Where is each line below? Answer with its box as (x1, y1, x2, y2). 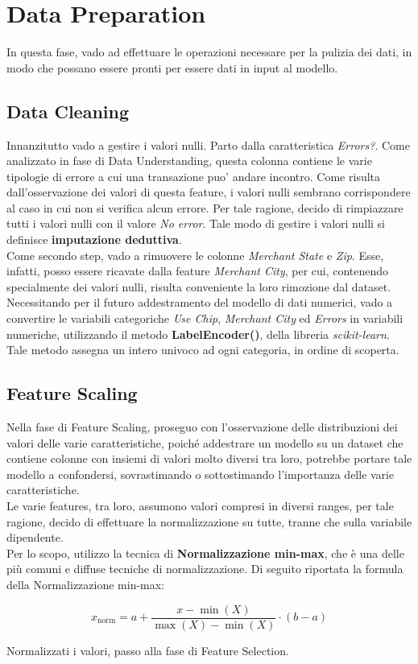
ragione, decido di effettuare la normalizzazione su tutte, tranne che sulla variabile (6, 513, 412, 530)
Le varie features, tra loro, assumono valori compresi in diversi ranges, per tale (6, 497, 394, 513)
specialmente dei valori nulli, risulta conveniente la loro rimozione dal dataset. (6, 278, 391, 295)
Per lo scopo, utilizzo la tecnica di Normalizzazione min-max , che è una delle (6, 544, 404, 561)
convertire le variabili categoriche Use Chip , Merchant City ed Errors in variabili (6, 310, 404, 327)
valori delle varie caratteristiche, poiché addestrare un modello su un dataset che (6, 434, 404, 451)
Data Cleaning (6, 98, 129, 123)
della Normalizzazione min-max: (6, 575, 165, 592)
